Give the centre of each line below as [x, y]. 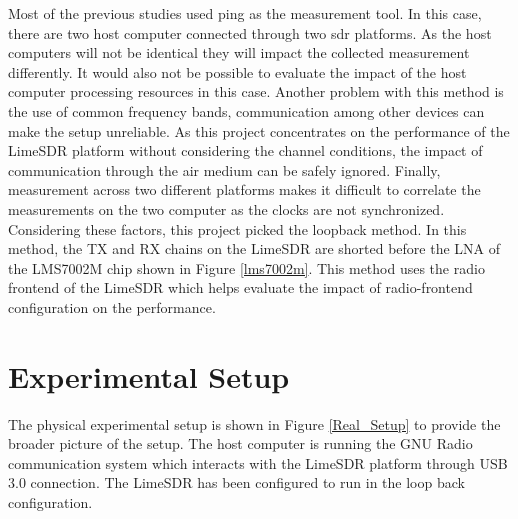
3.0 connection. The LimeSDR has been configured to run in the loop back [236, 482]
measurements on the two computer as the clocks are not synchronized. [226, 208]
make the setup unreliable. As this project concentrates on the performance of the [259, 130]
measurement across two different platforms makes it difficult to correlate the [244, 189]
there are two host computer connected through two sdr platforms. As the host [250, 32]
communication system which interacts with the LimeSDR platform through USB [258, 462]
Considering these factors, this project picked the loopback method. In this [237, 228]
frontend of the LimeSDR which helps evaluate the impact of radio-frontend [240, 287]
